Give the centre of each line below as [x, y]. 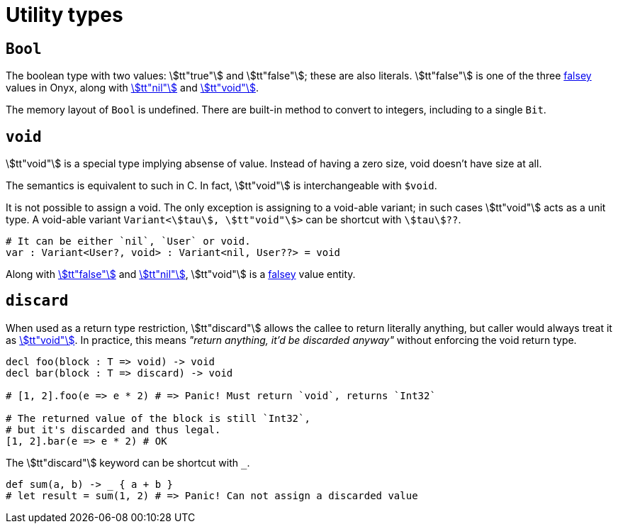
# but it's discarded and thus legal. [113, 429]
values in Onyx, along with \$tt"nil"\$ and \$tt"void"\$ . [132, 88]
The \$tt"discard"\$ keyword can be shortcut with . [128, 462]
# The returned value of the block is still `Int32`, [158, 418]
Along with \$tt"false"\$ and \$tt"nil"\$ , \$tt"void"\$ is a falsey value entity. [181, 274]
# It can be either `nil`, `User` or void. [128, 241]
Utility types [64, 15]
